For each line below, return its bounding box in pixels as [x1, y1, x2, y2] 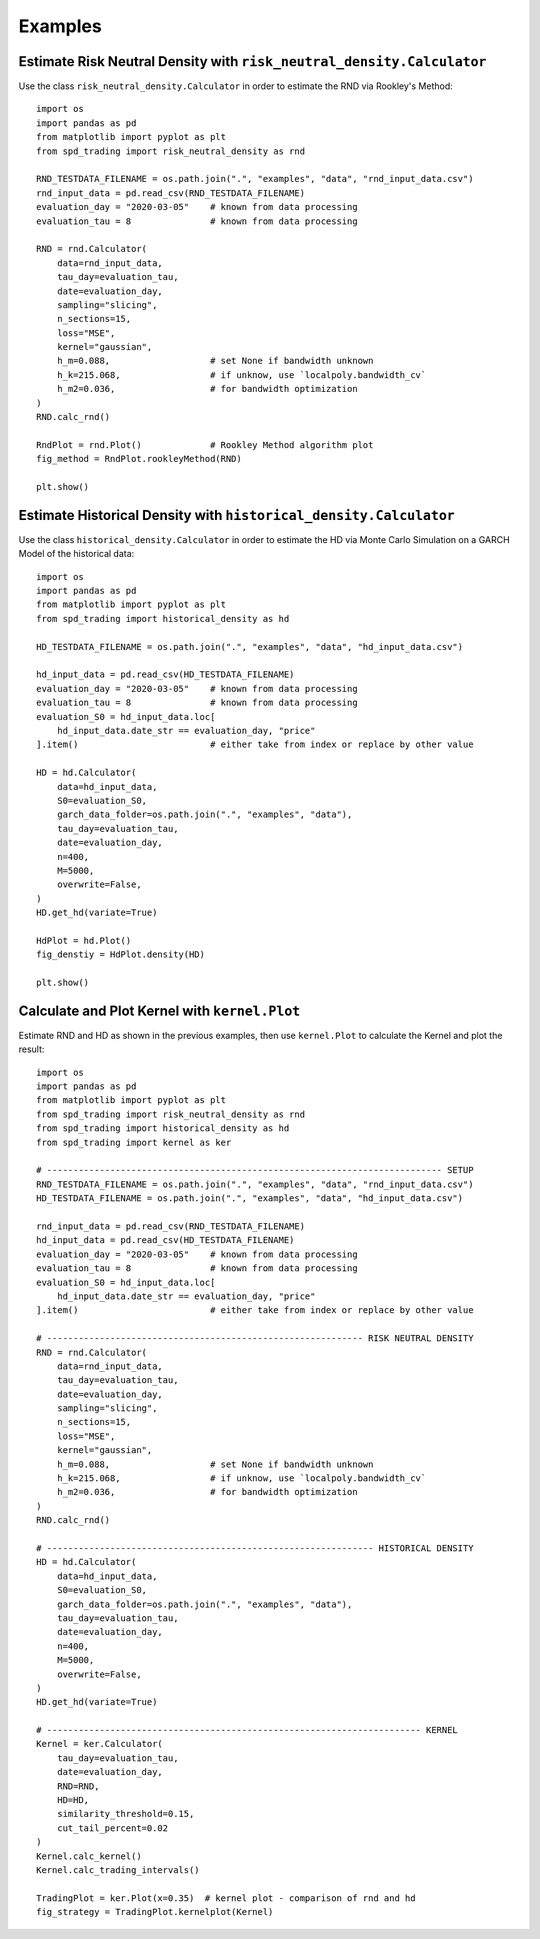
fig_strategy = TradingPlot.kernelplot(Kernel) [36, 1906, 274, 1918]
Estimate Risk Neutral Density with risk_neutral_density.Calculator [18, 53, 487, 70]
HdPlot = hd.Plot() [36, 935, 132, 946]
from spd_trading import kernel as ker [36, 1136, 232, 1148]
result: [18, 1043, 45, 1055]
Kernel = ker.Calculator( [36, 1738, 164, 1750]
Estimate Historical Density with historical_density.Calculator [18, 506, 455, 524]
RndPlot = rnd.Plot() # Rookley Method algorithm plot [36, 439, 374, 450]
